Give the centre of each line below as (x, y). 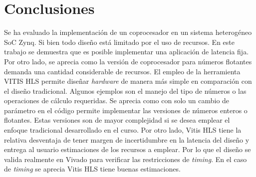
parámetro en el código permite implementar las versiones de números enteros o (126, 110)
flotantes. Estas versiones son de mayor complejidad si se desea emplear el (117, 120)
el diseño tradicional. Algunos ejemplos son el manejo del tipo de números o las (125, 90)
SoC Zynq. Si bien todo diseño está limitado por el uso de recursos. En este (119, 42)
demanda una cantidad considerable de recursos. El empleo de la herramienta (122, 71)
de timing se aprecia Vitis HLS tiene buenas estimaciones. (92, 169)
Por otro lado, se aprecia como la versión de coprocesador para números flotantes (128, 61)
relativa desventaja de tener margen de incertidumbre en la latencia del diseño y (127, 139)
